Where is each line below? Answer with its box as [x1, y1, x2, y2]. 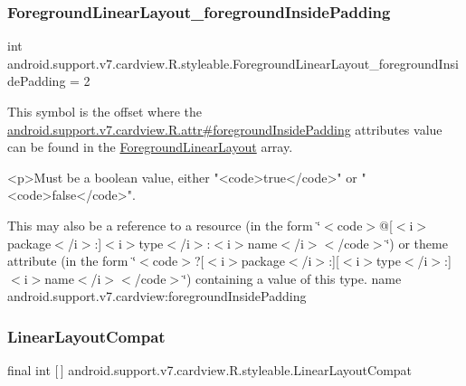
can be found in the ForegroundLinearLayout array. [7, 137, 293, 156]
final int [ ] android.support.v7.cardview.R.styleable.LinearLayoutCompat [7, 361, 413, 380]
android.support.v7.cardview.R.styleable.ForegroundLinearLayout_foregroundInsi [7, 53, 459, 72]
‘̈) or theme [385, 233, 448, 252]
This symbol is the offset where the [7, 102, 202, 120]
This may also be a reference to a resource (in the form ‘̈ [7, 215, 321, 234]
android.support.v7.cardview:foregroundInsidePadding [7, 287, 307, 306]
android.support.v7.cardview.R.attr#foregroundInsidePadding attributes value [7, 119, 442, 138]
